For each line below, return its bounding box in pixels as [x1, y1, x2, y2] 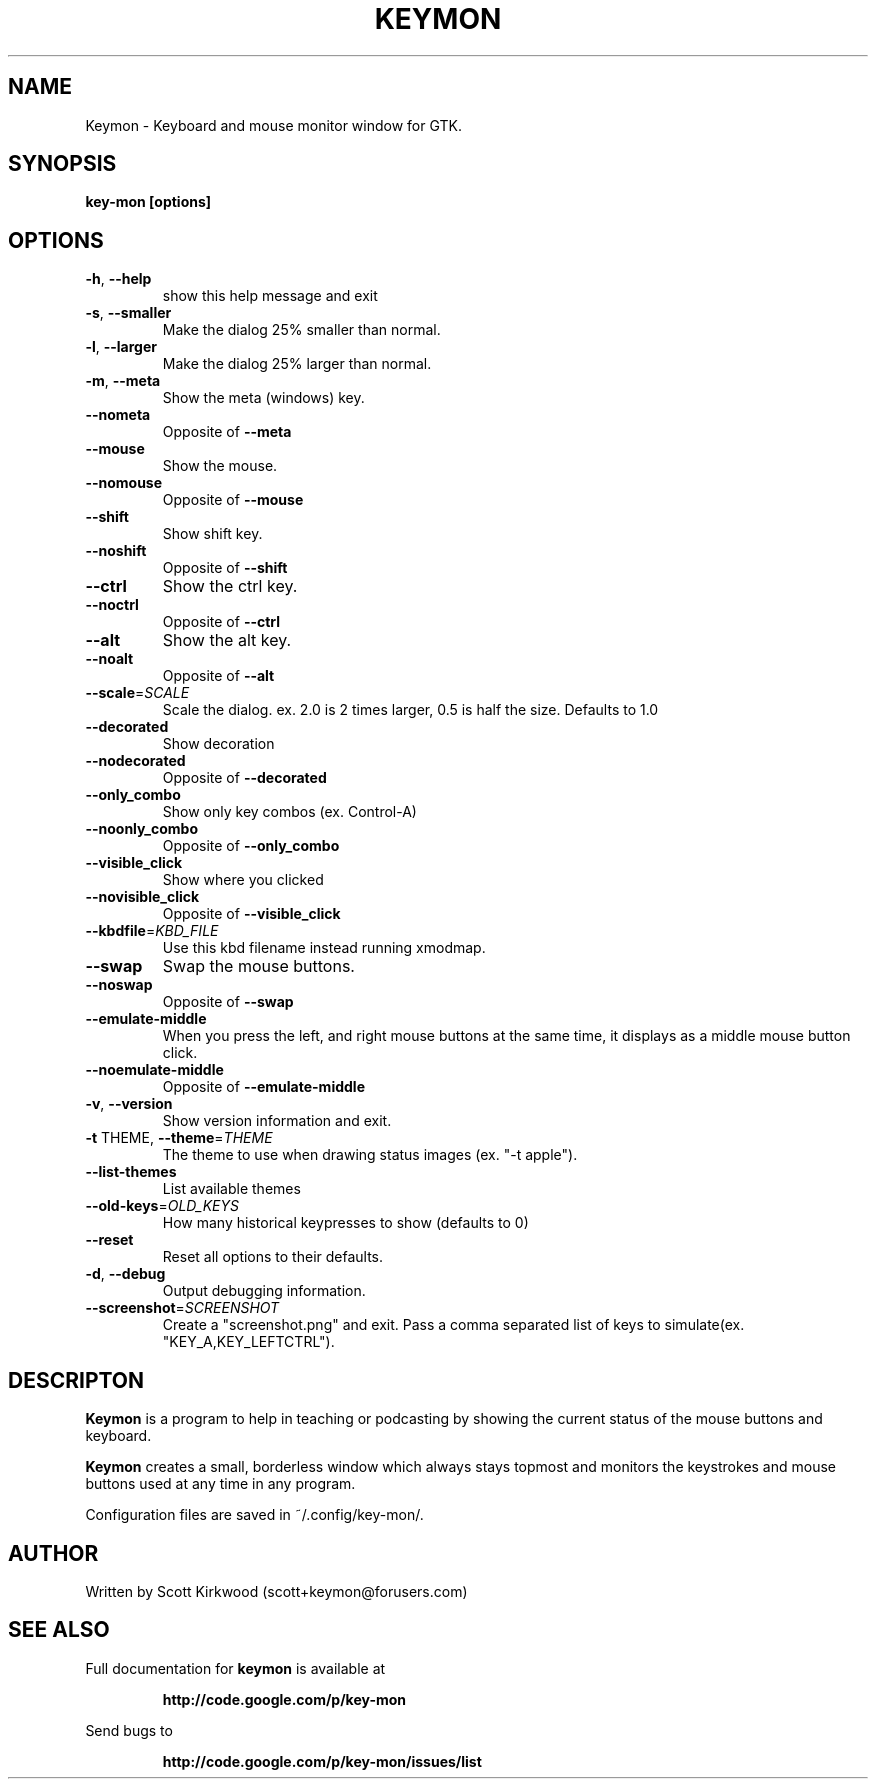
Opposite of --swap [162, 993, 294, 1011]
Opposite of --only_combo [162, 837, 340, 855]
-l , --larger [85, 338, 157, 356]
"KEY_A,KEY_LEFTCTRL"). [162, 1333, 335, 1351]
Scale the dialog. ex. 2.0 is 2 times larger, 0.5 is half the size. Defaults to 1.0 [162, 701, 659, 719]
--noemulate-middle [85, 1061, 224, 1079]
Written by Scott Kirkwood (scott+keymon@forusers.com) [85, 1582, 468, 1600]
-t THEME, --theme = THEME [85, 1129, 273, 1147]
